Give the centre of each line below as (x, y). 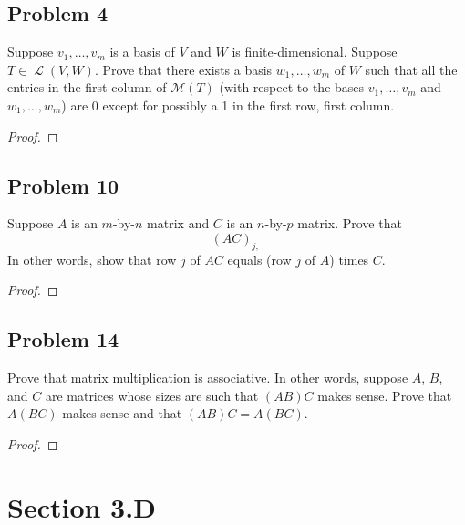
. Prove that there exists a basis (183, 69)
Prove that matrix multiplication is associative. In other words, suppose (208, 378)
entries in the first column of (87, 87)
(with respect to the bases (292, 87)
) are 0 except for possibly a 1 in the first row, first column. (228, 105)
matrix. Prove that (350, 223)
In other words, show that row (92, 259)
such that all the (411, 69)
